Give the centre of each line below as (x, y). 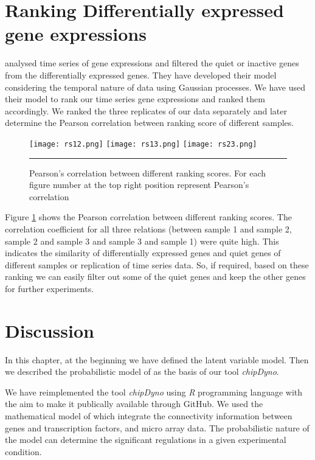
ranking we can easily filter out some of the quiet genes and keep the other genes (155, 277)
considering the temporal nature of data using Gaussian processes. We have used (155, 87)
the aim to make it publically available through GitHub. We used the (134, 404)
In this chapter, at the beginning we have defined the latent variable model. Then (157, 359)
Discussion (50, 330)
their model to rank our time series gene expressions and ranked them (135, 99)
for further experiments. (50, 288)
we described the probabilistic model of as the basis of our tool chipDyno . (142, 371)
